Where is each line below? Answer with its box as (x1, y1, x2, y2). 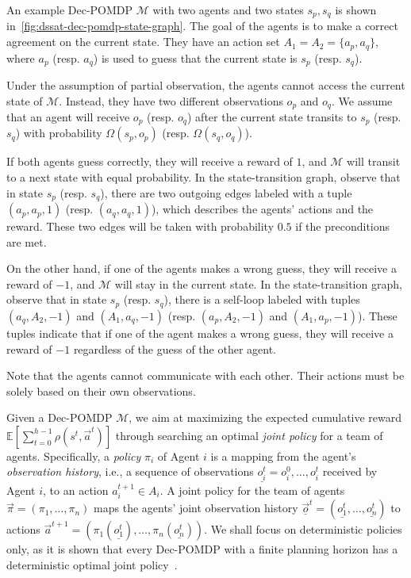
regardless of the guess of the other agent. (73, 340, 277, 357)
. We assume (331, 92, 393, 109)
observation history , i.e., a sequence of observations (6, 463, 254, 480)
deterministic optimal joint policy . (6, 556, 178, 572)
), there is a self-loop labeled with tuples (163, 291, 360, 308)
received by (322, 463, 378, 480)
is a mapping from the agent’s (210, 447, 356, 464)
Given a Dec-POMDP (6, 409, 113, 426)
